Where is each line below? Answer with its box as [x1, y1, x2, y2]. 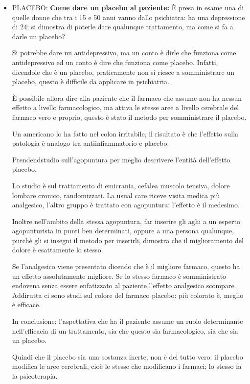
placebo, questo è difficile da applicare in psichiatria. [12, 76, 169, 87]
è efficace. [12, 299, 41, 310]
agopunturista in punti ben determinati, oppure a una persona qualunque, [12, 226, 234, 236]
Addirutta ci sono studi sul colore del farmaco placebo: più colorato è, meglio [12, 290, 244, 300]
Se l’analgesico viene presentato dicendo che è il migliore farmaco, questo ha [12, 261, 240, 271]
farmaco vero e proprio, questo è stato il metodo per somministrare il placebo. [12, 112, 247, 122]
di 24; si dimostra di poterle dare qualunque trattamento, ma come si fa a [12, 22, 233, 32]
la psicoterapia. [12, 371, 58, 381]
